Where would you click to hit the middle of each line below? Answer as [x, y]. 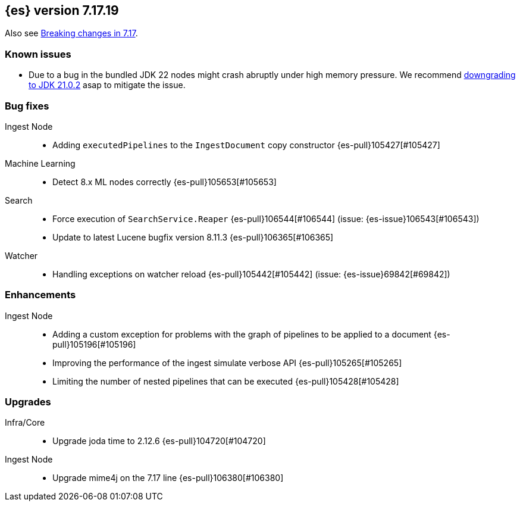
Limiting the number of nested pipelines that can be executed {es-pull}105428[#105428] [226, 381]
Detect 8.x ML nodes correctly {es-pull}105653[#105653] [165, 182]
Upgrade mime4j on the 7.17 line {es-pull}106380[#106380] [168, 478]
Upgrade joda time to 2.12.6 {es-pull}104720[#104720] [159, 441]
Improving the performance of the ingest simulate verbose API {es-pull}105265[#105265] [227, 363]
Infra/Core [25, 423]
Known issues [38, 54]
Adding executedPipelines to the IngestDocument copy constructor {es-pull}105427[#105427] [246, 145]
